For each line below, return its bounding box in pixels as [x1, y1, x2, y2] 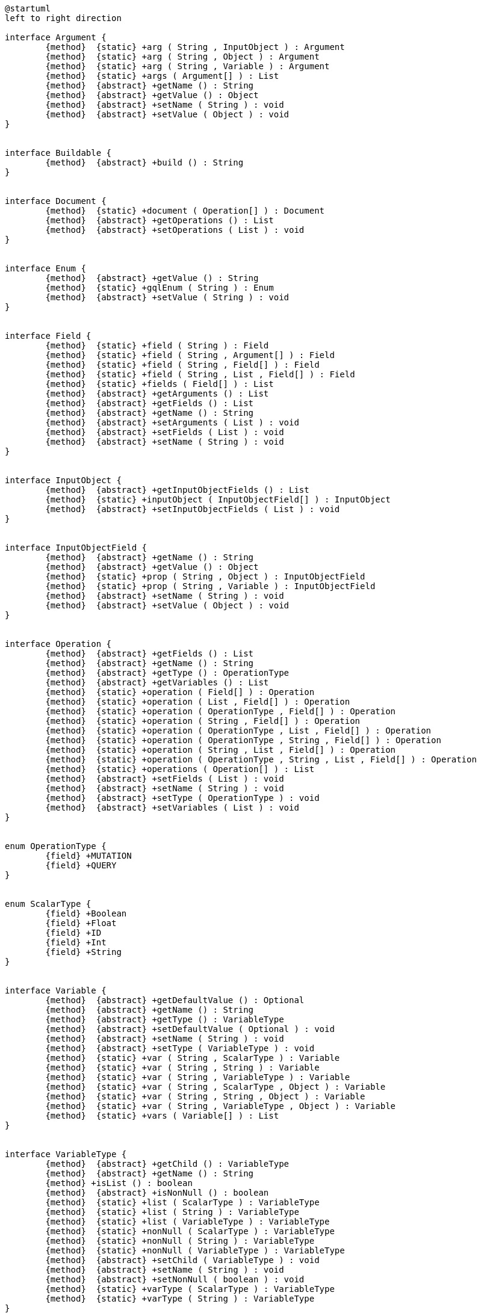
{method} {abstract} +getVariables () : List [45, 678, 269, 687]
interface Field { [5, 331, 92, 341]
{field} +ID [45, 928, 102, 938]
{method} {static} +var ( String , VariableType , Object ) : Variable [45, 1101, 396, 1111]
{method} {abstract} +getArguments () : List [45, 389, 269, 398]
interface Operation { [5, 639, 112, 649]
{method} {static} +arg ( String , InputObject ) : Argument [45, 42, 345, 52]
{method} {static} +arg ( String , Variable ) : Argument [45, 61, 330, 71]
